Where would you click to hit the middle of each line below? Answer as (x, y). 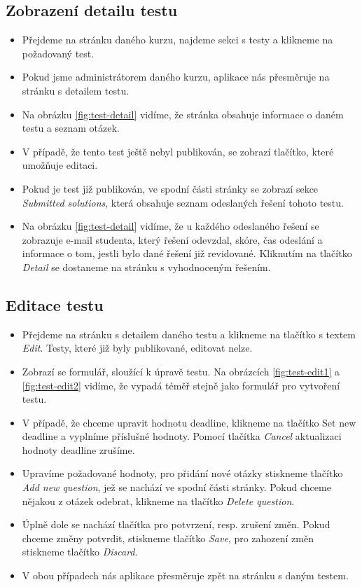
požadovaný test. (58, 53)
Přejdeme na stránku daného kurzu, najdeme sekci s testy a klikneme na (177, 40)
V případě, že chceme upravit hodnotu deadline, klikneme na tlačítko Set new (189, 422)
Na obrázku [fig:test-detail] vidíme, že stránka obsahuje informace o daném (183, 114)
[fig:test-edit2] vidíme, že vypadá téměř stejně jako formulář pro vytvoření (181, 385)
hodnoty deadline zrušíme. (78, 449)
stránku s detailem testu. (76, 90)
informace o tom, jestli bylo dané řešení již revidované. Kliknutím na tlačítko (187, 253)
